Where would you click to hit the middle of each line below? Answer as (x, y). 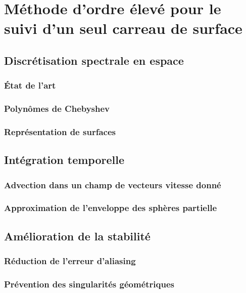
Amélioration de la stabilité (77, 236)
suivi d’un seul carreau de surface (123, 28)
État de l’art (30, 85)
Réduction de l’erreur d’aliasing (70, 261)
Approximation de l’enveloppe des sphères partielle (111, 208)
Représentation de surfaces (60, 131)
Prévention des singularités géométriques (89, 284)
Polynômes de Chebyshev (57, 109)
